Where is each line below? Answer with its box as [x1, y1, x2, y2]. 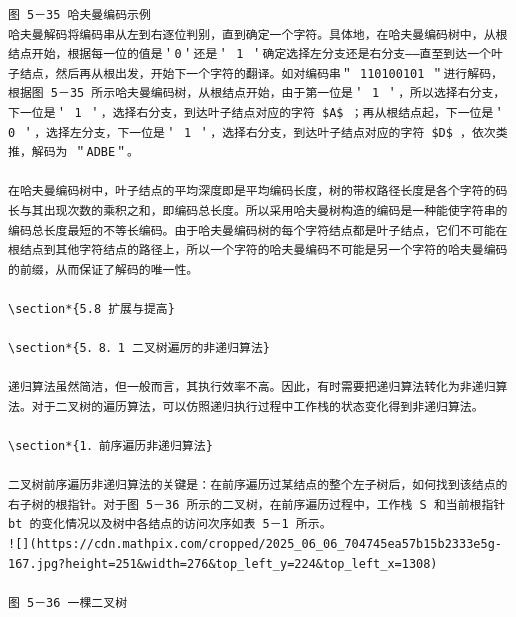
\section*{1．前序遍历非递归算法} [8, 439, 213, 454]
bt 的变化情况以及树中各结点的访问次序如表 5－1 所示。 [8, 517, 332, 532]
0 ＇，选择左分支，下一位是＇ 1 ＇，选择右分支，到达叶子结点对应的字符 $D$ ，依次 [8, 125, 496, 140]
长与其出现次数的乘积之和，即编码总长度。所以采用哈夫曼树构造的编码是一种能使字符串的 [8, 203, 508, 218]
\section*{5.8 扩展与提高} [8, 301, 175, 316]
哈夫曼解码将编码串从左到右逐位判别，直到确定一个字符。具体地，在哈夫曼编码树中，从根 [8, 27, 508, 42]
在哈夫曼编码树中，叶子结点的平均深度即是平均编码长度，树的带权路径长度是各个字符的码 [8, 184, 508, 199]
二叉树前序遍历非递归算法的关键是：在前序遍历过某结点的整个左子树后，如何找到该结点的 [8, 478, 508, 493]
